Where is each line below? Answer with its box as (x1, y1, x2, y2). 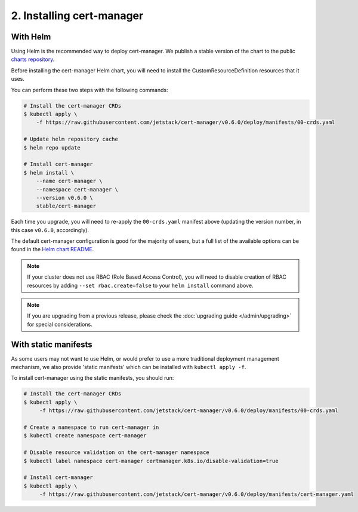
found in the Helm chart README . (11, 246, 94, 253)
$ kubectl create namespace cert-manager (23, 432, 147, 439)
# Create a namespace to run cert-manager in (23, 424, 159, 431)
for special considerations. (27, 321, 92, 328)
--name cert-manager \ (36, 178, 103, 185)
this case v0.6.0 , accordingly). (11, 226, 89, 233)
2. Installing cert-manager (11, 9, 144, 22)
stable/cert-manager (36, 203, 97, 209)
